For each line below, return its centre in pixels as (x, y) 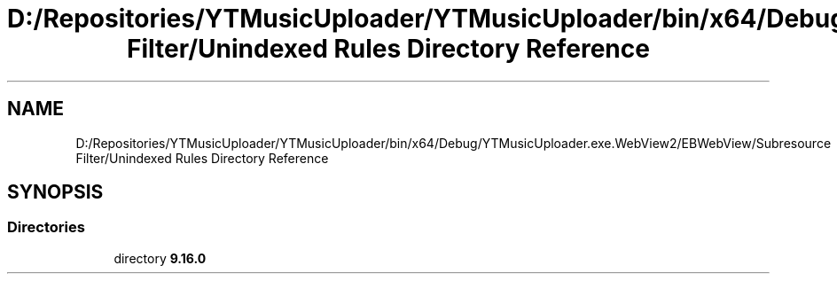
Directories (46, 227)
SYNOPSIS (55, 192)
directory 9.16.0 (160, 258)
